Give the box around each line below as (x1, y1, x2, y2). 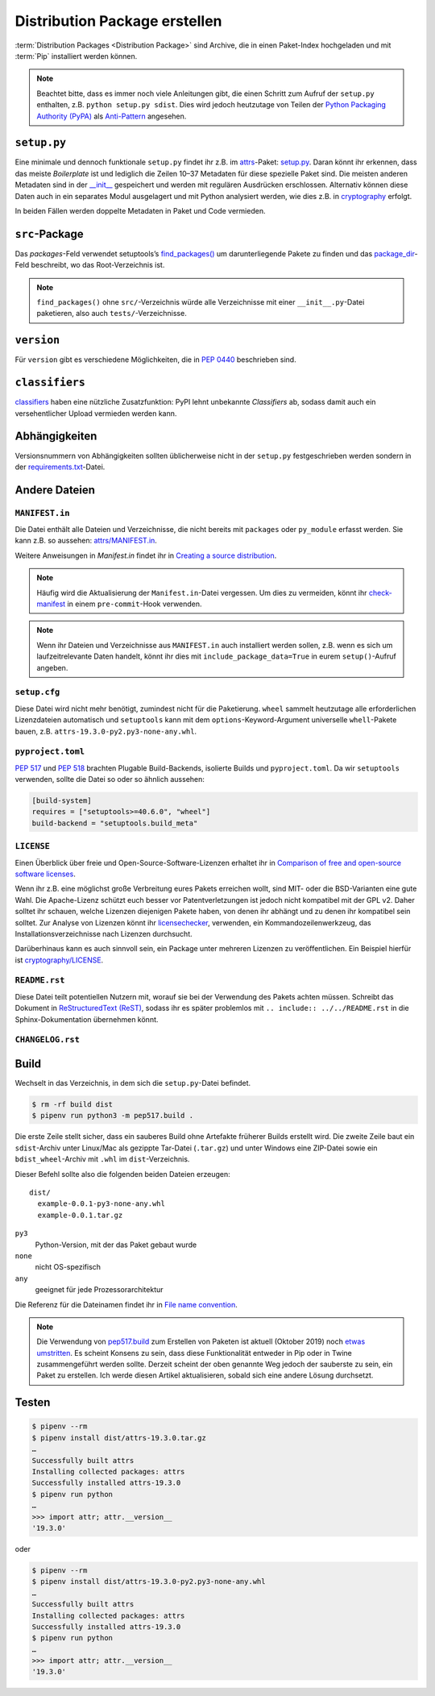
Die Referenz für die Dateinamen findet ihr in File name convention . (14, 1299, 238, 1309)
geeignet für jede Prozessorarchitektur (35, 1285, 164, 1295)
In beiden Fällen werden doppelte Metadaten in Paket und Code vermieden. (14, 206, 266, 215)
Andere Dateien (14, 483, 96, 497)
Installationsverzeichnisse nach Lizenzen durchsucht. (14, 929, 193, 938)
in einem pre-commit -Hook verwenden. (67, 599, 202, 609)
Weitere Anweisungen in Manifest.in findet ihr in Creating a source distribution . (14, 551, 277, 560)
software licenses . (14, 869, 76, 879)
